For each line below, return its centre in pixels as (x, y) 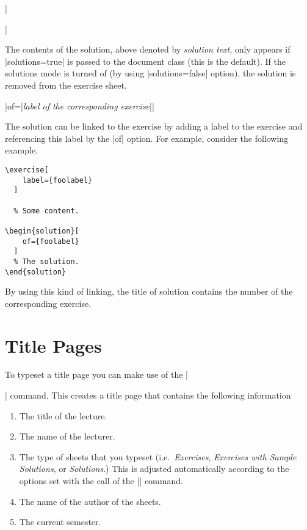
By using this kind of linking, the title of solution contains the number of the (149, 291)
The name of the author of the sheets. (90, 501)
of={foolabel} (51, 241)
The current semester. (60, 522)
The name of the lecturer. (67, 436)
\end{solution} (36, 272)
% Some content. (46, 211)
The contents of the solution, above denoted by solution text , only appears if (148, 49)
